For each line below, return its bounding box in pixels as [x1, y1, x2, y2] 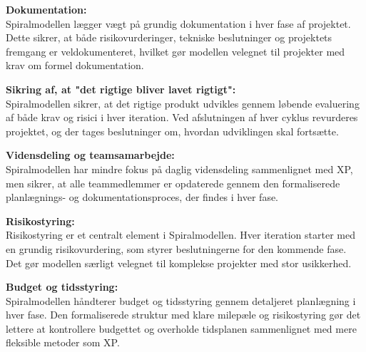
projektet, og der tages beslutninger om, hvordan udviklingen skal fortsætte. [6, 123, 339, 138]
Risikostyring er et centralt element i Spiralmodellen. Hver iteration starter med [6, 227, 355, 242]
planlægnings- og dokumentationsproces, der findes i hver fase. [6, 190, 279, 205]
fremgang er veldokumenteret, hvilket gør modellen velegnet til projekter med [6, 43, 345, 58]
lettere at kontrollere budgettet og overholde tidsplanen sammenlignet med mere [6, 321, 357, 336]
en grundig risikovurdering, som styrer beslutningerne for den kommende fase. [6, 241, 347, 256]
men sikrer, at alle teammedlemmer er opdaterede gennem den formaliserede [6, 175, 340, 190]
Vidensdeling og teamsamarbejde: [6, 147, 175, 162]
